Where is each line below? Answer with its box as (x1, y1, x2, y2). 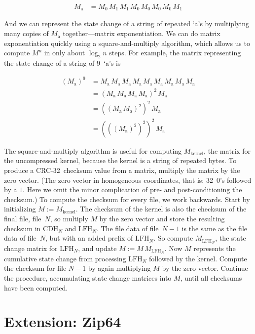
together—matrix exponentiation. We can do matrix (63, 28, 220, 39)
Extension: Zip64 (4, 311, 121, 332)
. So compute (153, 233, 193, 243)
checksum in (4, 223, 41, 233)
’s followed (219, 174, 252, 185)
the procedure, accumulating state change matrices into (4, 273, 172, 283)
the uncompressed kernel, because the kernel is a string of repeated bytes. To (4, 155, 237, 166)
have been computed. (4, 282, 68, 292)
